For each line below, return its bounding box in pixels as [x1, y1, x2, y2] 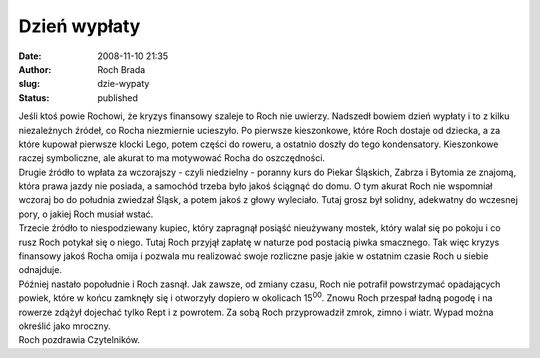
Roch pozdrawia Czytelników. [18, 334, 140, 346]
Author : [18, 63, 52, 75]
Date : [18, 50, 42, 62]
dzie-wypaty [97, 78, 150, 90]
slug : [18, 78, 40, 90]
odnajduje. [18, 264, 62, 276]
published [97, 91, 139, 104]
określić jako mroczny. [18, 320, 111, 332]
